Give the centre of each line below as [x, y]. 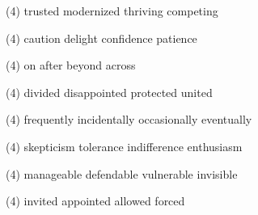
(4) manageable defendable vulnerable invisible [122, 173]
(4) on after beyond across [71, 65]
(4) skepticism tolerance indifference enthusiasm [124, 146]
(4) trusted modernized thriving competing [112, 11]
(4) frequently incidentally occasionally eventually [129, 119]
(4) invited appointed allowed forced [95, 201]
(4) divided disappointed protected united [109, 92]
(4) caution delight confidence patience [102, 38]
